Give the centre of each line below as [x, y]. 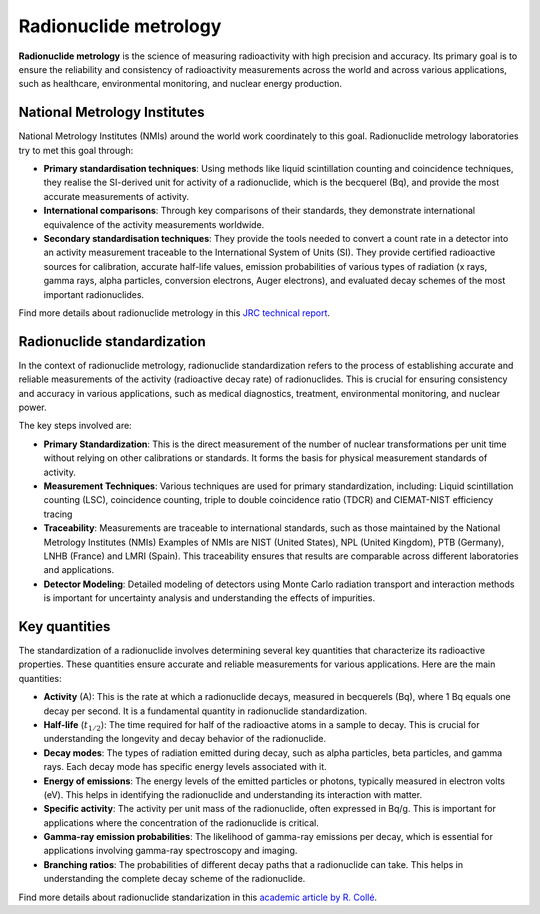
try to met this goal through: [76, 150]
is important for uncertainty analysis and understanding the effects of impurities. [209, 598]
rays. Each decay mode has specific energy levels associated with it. [185, 767]
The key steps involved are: [75, 426]
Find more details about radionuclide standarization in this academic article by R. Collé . [198, 897]
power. [32, 407]
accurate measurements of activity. [116, 196]
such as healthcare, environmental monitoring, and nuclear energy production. [180, 84]
